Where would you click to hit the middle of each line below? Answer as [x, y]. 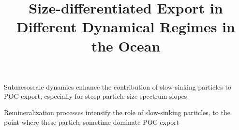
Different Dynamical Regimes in [126, 27]
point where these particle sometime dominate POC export [92, 122]
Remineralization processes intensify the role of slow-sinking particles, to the [117, 112]
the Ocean [126, 45]
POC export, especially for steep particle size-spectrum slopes [96, 96]
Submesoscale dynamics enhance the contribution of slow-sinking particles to [118, 86]
